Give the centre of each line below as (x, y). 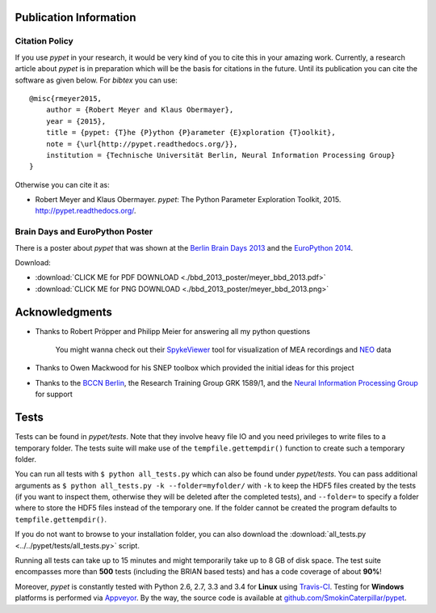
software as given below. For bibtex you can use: (96, 80)
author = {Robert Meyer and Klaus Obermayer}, (140, 110)
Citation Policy (44, 41)
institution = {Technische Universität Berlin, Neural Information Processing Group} (220, 155)
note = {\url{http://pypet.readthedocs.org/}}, (142, 144)
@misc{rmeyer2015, (66, 98)
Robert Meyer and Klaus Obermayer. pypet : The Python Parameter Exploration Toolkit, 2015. (188, 200)
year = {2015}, (76, 121)
